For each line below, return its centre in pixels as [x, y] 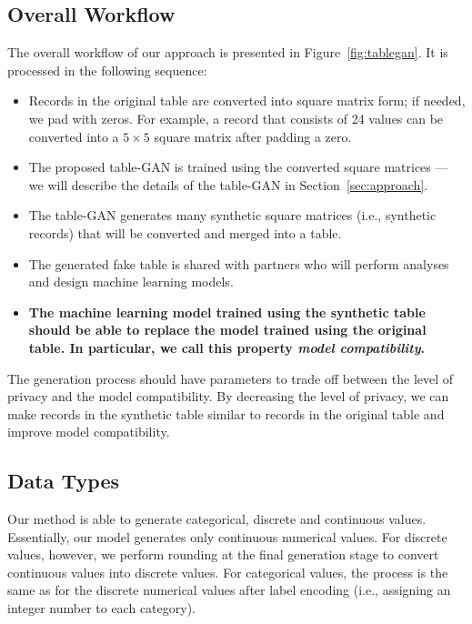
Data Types [63, 481]
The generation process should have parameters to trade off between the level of [231, 378]
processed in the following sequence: [107, 70]
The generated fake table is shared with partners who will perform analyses [239, 263]
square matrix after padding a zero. [253, 136]
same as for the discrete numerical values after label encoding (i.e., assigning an [229, 590]
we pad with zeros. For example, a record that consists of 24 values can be [236, 118]
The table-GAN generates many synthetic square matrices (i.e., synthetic [232, 215]
